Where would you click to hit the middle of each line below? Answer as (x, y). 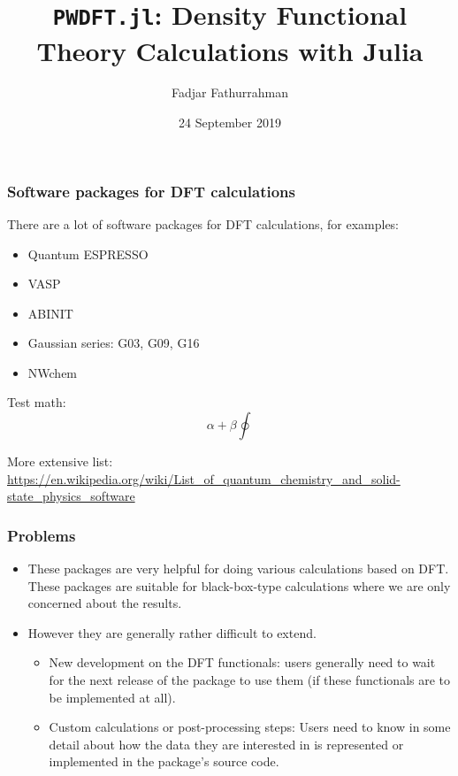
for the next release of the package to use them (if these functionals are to (250, 680)
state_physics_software (71, 496)
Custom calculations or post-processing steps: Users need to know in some (250, 727)
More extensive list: (60, 461)
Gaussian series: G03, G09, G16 (114, 343)
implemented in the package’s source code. (164, 761)
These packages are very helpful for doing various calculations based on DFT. (238, 569)
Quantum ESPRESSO (88, 254)
